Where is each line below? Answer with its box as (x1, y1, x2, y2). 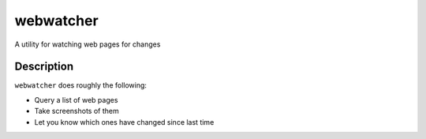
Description (14, 60, 74, 73)
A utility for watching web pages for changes (14, 39, 161, 49)
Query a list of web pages (34, 95, 118, 104)
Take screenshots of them (34, 107, 119, 116)
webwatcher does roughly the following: (14, 81, 148, 90)
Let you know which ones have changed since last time (34, 117, 215, 126)
